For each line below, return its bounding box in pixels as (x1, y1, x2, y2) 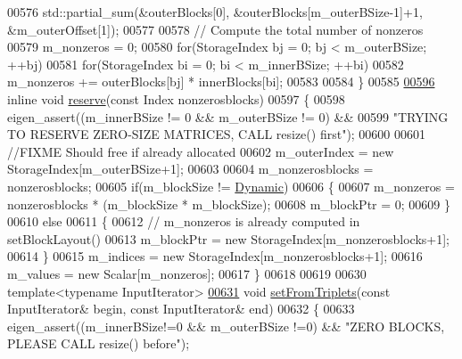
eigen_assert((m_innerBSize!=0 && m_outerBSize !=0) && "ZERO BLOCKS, (7, 316, 445, 335)
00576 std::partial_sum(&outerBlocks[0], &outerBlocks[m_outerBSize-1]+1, (7, 3, 423, 20)
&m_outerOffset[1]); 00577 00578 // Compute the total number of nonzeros (7, 20, 424, 38)
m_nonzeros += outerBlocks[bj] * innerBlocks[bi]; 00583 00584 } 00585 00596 (7, 72, 435, 91)
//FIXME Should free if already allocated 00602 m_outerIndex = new (7, 142, 394, 160)
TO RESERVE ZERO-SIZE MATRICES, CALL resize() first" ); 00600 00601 (7, 125, 426, 143)
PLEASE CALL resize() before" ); (7, 334, 190, 353)
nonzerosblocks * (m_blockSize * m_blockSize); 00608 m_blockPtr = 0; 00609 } (7, 194, 451, 213)
